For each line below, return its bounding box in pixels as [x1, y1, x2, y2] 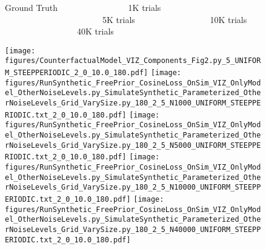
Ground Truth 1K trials [5, 1, 161, 13]
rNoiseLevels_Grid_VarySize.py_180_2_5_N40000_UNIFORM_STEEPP [5, 225, 261, 234]
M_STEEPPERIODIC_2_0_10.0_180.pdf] [5, 68, 148, 78]
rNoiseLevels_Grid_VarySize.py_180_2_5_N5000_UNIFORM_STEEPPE [5, 141, 261, 150]
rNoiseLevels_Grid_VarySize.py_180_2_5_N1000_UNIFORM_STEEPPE [5, 99, 261, 108]
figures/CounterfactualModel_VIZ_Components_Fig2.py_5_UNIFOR [5, 56, 261, 65]
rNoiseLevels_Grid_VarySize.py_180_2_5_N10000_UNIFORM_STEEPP [5, 183, 261, 192]
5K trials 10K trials [102, 13, 247, 25]
